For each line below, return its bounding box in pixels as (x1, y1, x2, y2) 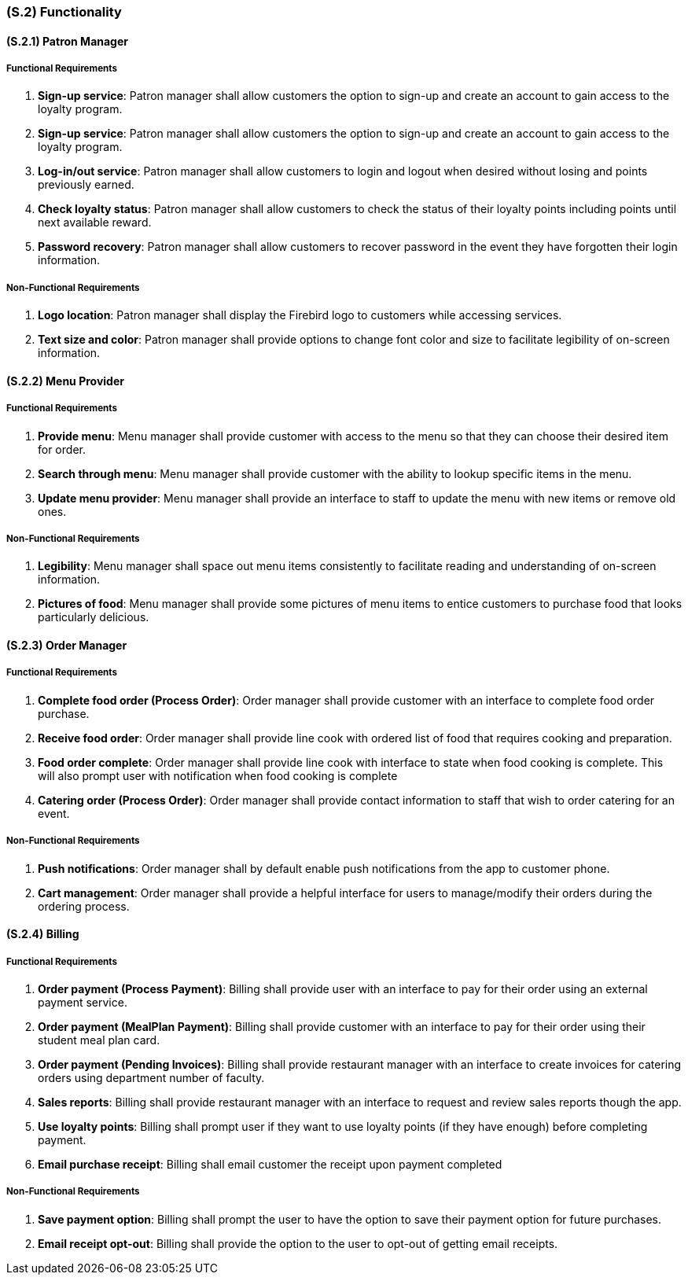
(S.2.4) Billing (6, 927, 79, 941)
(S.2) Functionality (6, 4, 122, 20)
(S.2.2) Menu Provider (6, 374, 124, 388)
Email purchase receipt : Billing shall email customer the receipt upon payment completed (38, 1157, 502, 1171)
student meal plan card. (38, 1033, 160, 1047)
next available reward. (38, 215, 152, 230)
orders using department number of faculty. (38, 1070, 265, 1084)
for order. (38, 442, 86, 456)
